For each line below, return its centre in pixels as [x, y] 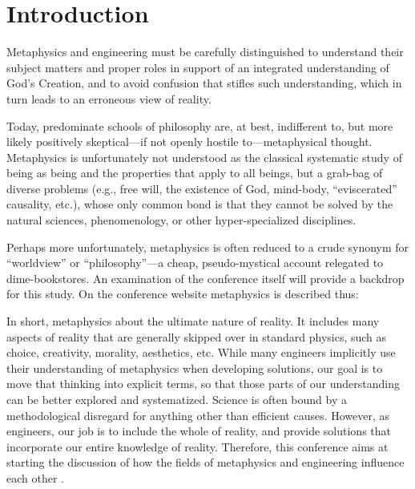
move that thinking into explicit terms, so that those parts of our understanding [203, 384]
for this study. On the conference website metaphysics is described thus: [183, 294]
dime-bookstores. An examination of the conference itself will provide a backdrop [205, 278]
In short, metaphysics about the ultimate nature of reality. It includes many [193, 321]
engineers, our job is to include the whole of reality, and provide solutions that [199, 431]
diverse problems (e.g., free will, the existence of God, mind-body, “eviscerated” [202, 188]
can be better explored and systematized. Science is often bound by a [177, 399]
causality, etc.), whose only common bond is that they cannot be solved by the [200, 204]
